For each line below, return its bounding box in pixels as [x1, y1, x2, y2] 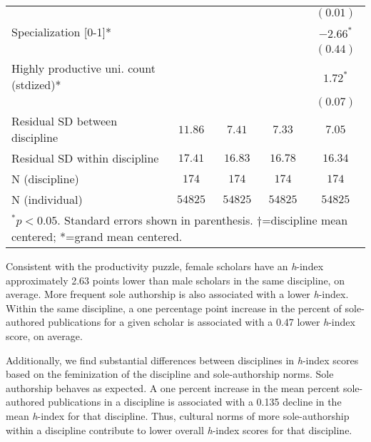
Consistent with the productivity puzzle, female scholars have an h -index [6, 259, 324, 273]
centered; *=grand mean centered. [11, 228, 183, 245]
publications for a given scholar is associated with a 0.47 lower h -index [48, 314, 355, 329]
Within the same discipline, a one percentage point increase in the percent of [6, 300, 342, 315]
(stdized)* [11, 76, 61, 93]
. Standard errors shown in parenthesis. [57, 212, 253, 228]
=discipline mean [262, 212, 348, 228]
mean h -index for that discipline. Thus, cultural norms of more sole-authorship [6, 408, 350, 423]
